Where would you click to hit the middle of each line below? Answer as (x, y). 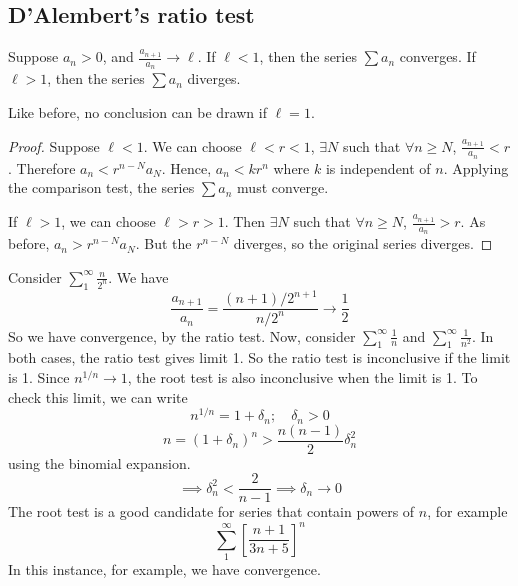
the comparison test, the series (101, 187)
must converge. (283, 187)
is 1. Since (39, 376)
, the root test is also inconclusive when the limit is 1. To (302, 376)
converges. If (437, 56)
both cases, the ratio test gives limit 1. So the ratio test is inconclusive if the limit (259, 357)
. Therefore (42, 167)
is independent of (378, 167)
